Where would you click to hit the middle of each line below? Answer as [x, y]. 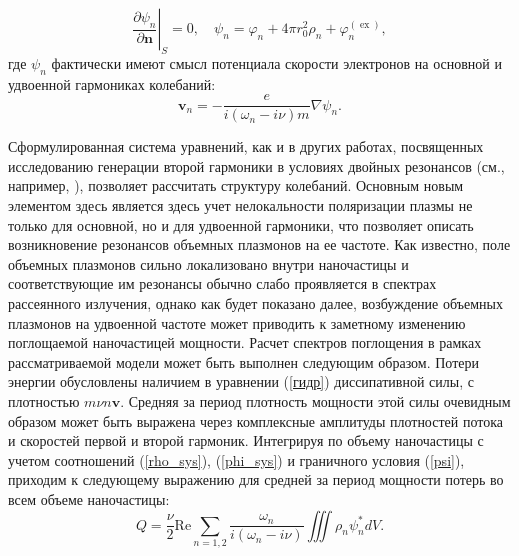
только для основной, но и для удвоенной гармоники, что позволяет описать [241, 224]
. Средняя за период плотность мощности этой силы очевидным [315, 400]
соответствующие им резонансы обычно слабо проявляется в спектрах [222, 283]
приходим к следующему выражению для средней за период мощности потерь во [256, 479]
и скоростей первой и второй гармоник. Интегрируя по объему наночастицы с [246, 440]
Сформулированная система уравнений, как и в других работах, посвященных [246, 146]
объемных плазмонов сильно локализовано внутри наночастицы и [208, 263]
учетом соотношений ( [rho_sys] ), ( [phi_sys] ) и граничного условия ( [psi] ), [236, 459]
